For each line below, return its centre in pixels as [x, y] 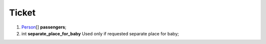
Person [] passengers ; [44, 27]
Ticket [22, 13]
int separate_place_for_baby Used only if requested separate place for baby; [100, 33]
